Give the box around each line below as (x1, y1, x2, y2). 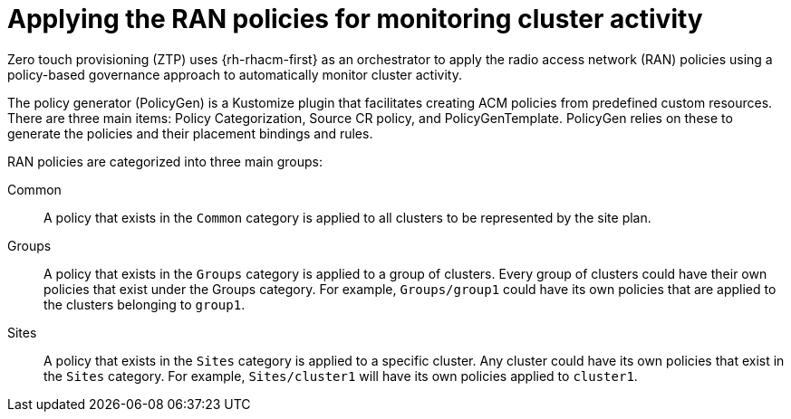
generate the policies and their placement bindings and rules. (7, 125, 373, 141)
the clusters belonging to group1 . (43, 296, 246, 312)
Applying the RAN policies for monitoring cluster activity (7, 4, 703, 34)
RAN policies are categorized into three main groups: (7, 153, 323, 169)
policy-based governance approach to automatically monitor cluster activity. (7, 66, 462, 82)
